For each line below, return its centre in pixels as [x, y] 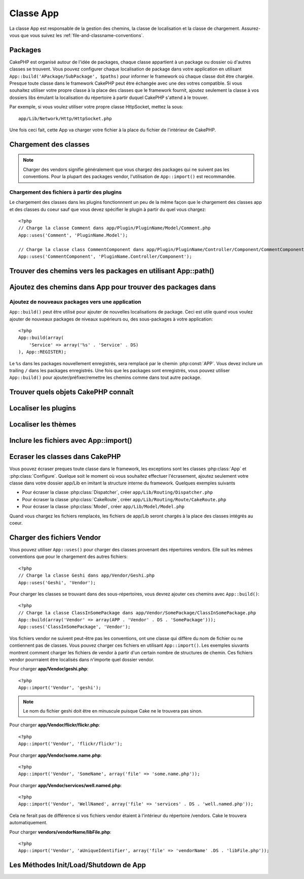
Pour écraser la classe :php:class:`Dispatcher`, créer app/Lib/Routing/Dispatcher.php [117, 493]
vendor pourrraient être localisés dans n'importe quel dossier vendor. [82, 660]
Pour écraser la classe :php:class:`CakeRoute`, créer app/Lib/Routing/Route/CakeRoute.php [124, 499]
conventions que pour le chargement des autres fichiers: [68, 557]
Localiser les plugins [43, 408]
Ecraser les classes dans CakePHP [65, 457]
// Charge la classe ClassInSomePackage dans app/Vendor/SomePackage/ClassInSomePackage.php [137, 613]
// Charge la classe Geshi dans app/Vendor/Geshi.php [86, 575]
